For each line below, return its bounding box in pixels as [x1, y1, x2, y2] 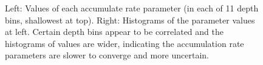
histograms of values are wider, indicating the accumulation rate [5, 37, 244, 49]
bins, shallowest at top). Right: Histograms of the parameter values [5, 13, 255, 26]
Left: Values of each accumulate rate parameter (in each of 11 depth [5, 2, 259, 14]
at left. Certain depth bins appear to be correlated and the [5, 25, 224, 38]
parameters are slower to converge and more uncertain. [5, 49, 209, 61]
